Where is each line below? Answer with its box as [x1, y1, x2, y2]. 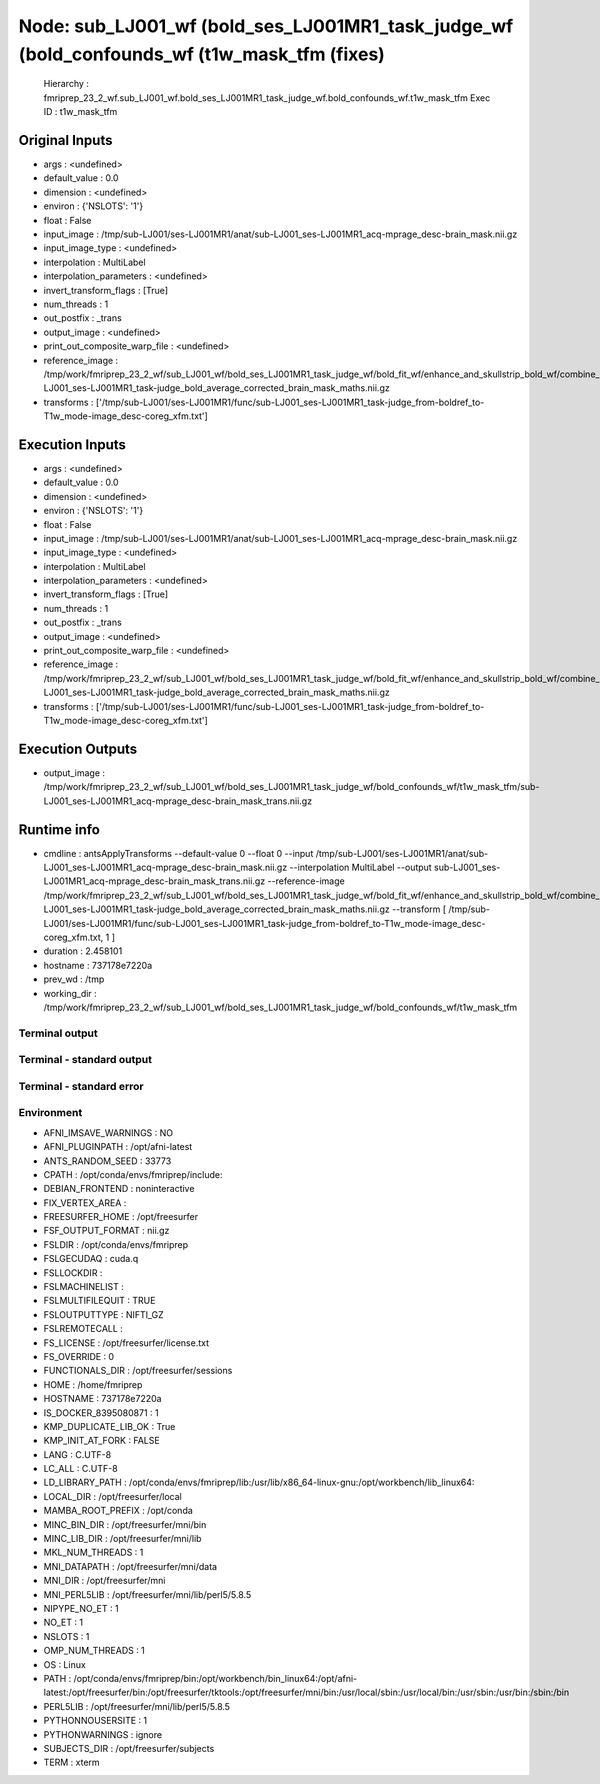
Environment [18, 1106, 83, 1120]
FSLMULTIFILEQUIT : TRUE [43, 1295, 156, 1307]
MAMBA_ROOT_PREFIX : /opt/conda [43, 1505, 194, 1517]
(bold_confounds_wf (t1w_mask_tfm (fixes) [18, 43, 385, 65]
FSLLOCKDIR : [43, 1266, 103, 1279]
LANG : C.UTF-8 [43, 1448, 112, 1460]
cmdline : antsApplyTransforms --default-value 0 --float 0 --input [43, 847, 314, 859]
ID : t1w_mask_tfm [43, 106, 118, 118]
